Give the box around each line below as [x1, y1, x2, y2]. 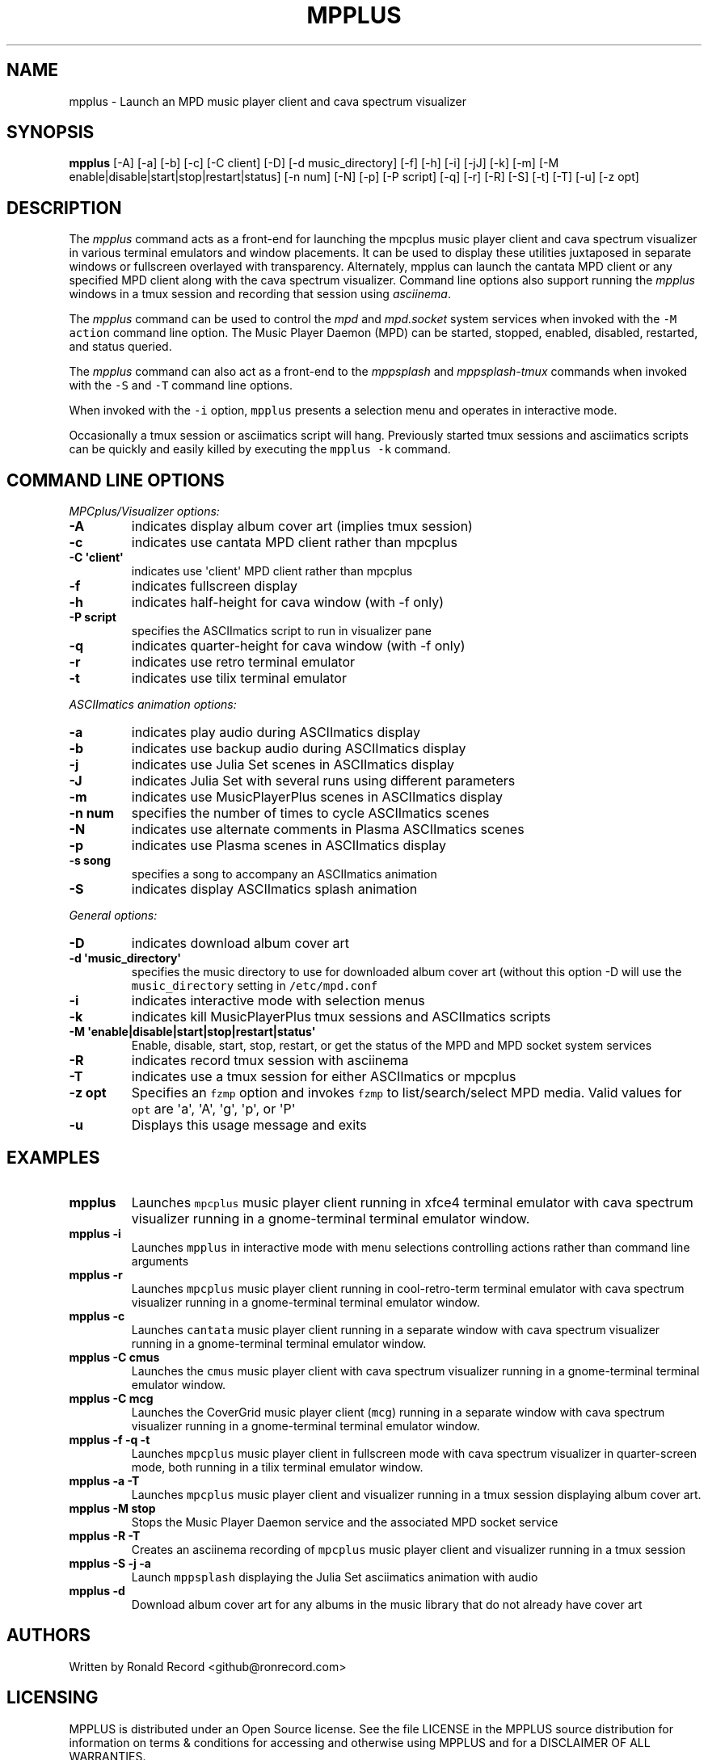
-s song [69, 853, 112, 868]
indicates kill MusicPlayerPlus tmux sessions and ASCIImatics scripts [131, 1008, 551, 1025]
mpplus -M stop [69, 1501, 156, 1515]
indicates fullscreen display [131, 578, 298, 595]
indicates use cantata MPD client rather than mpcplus [131, 534, 457, 551]
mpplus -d [69, 1583, 125, 1598]
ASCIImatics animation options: [69, 697, 237, 712]
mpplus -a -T [69, 1473, 140, 1488]
